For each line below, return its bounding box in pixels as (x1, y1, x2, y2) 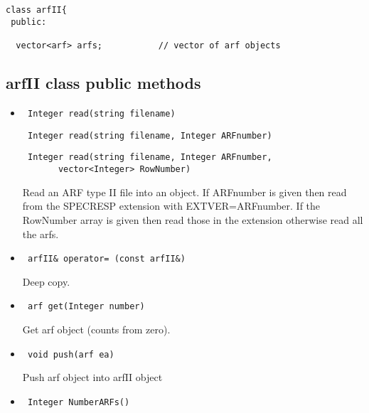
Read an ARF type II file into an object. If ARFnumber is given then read (22, 184, 347, 199)
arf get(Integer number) (27, 301, 145, 312)
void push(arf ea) (27, 349, 114, 360)
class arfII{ (6, 5, 67, 16)
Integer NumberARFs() (27, 397, 130, 407)
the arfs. (22, 226, 59, 241)
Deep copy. (22, 274, 70, 289)
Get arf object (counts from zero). (22, 322, 171, 337)
